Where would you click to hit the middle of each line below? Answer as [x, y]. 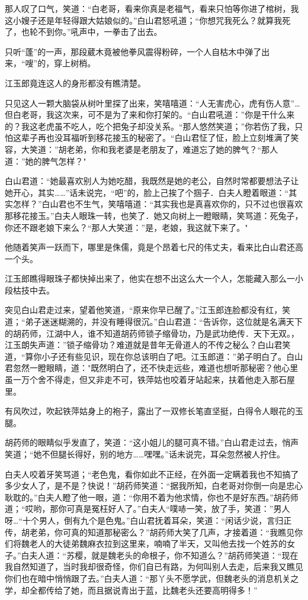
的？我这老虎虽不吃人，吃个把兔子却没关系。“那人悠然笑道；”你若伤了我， [150, 126]
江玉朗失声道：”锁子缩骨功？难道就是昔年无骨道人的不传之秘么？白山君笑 [148, 345]
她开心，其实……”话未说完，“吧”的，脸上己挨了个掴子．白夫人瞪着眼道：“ [147, 192]
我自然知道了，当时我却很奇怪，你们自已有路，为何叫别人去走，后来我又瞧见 [154, 567]
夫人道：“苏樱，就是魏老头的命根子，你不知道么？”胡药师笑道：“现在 [164, 555]
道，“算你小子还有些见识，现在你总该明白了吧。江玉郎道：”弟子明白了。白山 [154, 356]
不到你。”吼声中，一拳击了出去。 [100, 32]
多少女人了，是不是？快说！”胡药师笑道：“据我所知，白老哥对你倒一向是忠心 [154, 486]
